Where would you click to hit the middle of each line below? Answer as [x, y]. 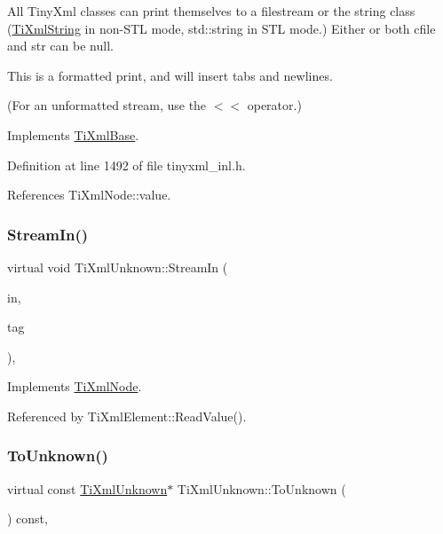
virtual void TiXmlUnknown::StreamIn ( [118, 267]
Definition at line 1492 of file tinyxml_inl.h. [127, 165]
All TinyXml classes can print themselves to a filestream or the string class [211, 11]
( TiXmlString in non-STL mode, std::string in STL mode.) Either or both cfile [221, 28]
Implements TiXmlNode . [75, 386]
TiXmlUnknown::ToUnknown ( [261, 488]
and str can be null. [60, 46]
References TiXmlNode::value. [89, 195]
